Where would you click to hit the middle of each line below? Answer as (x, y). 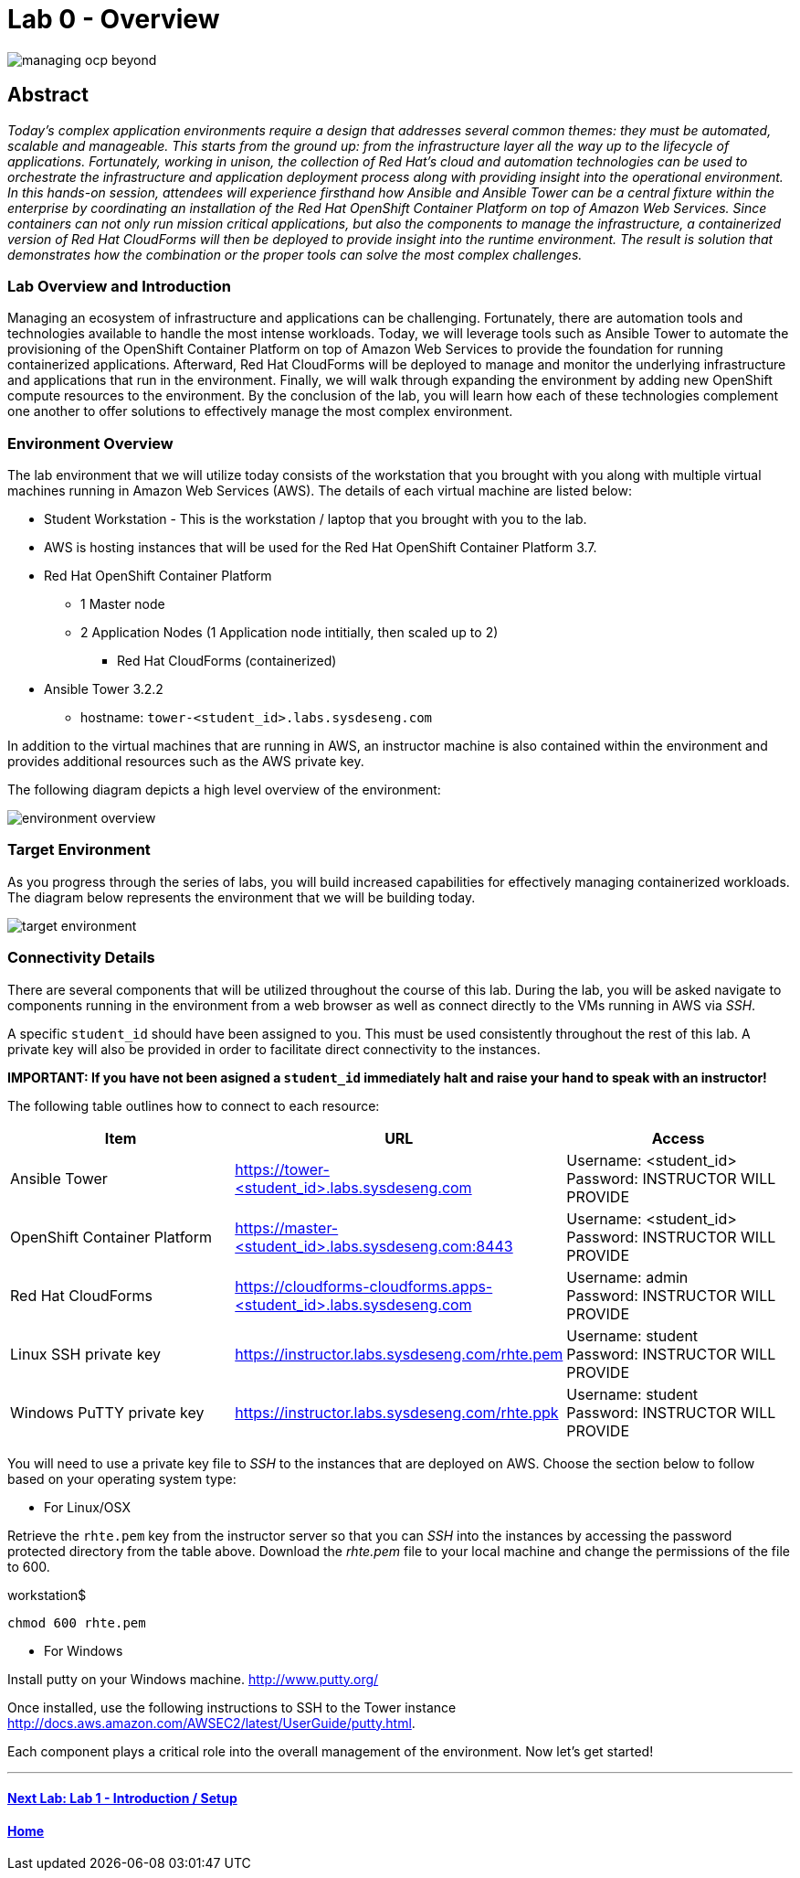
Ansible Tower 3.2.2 (104, 689)
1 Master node (123, 604)
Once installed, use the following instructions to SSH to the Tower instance (232, 1707)
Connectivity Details (81, 958)
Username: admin (627, 1277)
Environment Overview (90, 443)
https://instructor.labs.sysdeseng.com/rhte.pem (399, 1354)
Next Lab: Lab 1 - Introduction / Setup (122, 1798)
